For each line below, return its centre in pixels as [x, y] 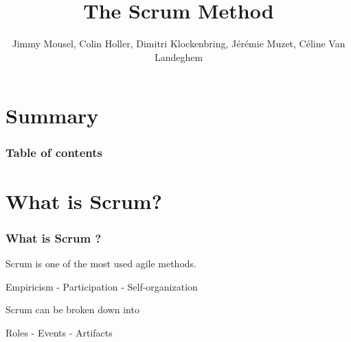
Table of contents [54, 152]
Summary [52, 115]
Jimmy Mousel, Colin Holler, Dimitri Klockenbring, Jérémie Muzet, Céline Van [179, 44]
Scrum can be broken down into [72, 309]
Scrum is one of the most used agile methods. [101, 263]
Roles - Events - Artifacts [59, 332]
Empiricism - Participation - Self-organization [102, 286]
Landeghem [179, 57]
